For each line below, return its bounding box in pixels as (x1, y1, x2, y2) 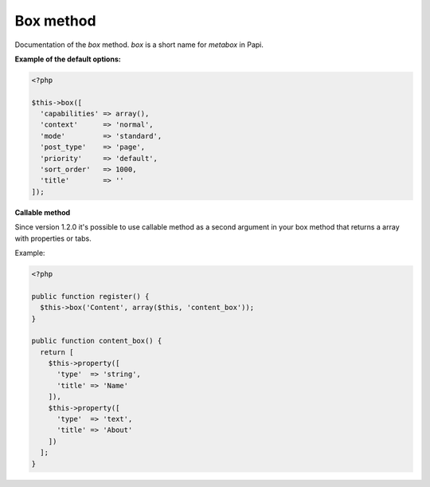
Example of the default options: (14, 54, 121, 64)
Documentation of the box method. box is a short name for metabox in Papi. (14, 40, 264, 49)
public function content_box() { (31, 336, 162, 346)
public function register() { (31, 292, 150, 300)
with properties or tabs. (14, 234, 92, 243)
